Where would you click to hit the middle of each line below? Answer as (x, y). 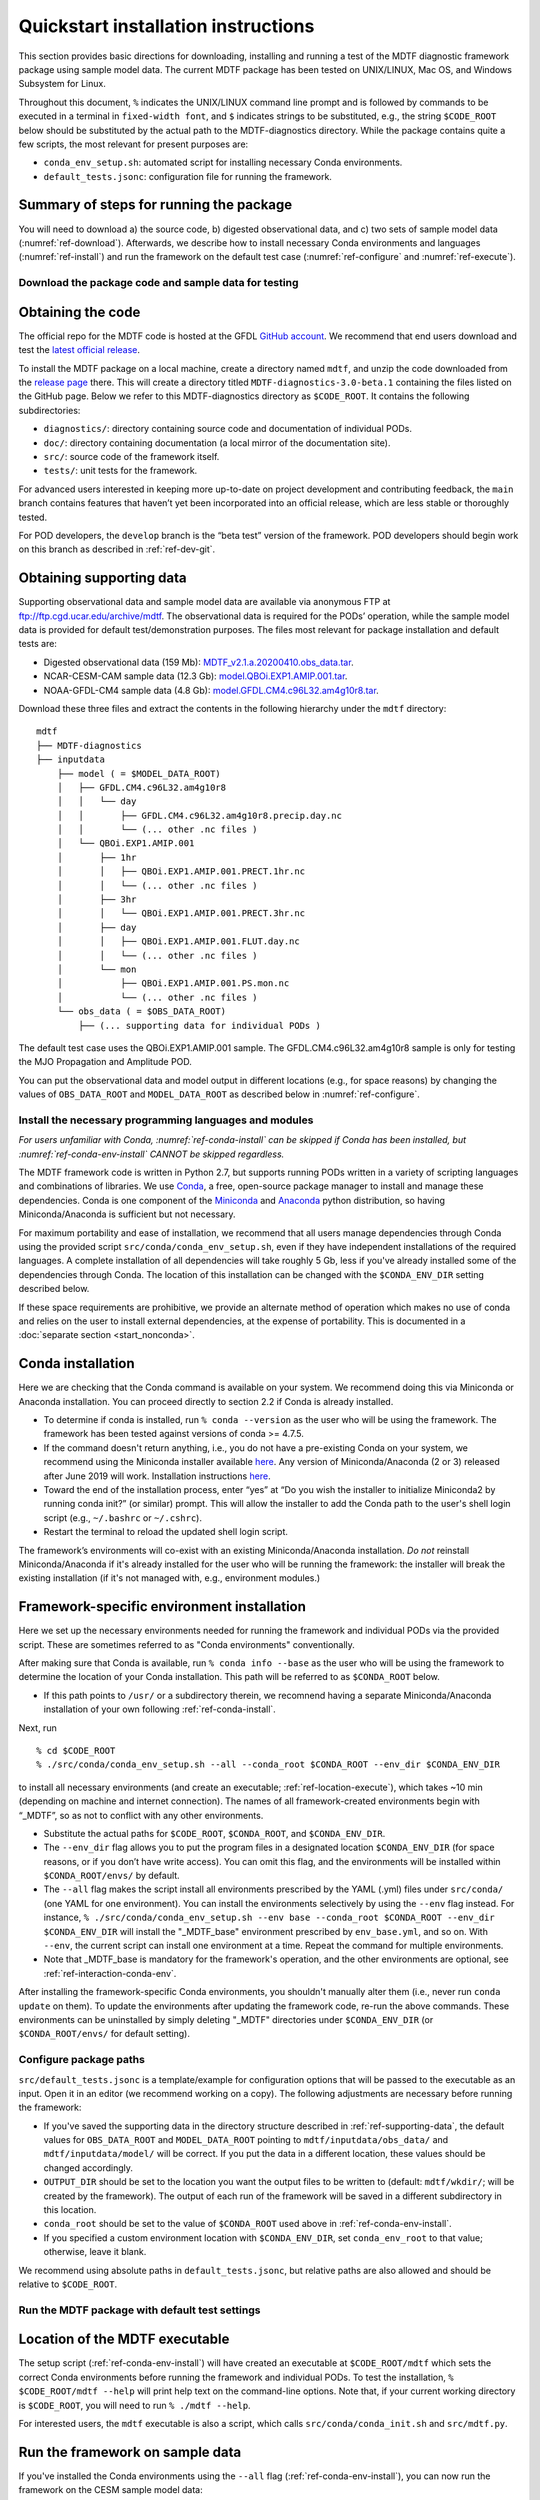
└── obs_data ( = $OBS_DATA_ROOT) (141, 1011)
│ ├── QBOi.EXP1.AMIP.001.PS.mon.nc (173, 983)
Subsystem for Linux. (62, 84)
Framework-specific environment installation (162, 1606)
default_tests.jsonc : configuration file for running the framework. (187, 176)
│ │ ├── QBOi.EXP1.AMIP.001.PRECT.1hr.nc (180, 871)
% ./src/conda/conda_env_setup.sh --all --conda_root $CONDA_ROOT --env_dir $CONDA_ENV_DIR (268, 1764)
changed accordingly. (88, 2167)
